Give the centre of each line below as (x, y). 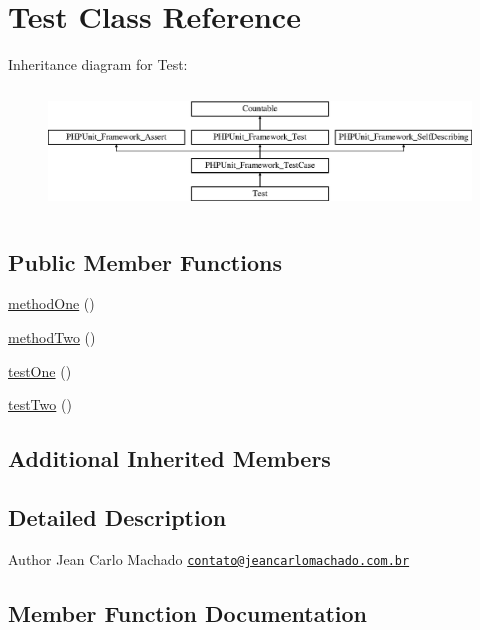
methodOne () (51, 303)
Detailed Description (117, 516)
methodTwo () (52, 336)
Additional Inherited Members (169, 458)
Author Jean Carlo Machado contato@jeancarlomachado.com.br (209, 558)
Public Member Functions (145, 261)
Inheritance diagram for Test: (98, 64)
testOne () (40, 370)
